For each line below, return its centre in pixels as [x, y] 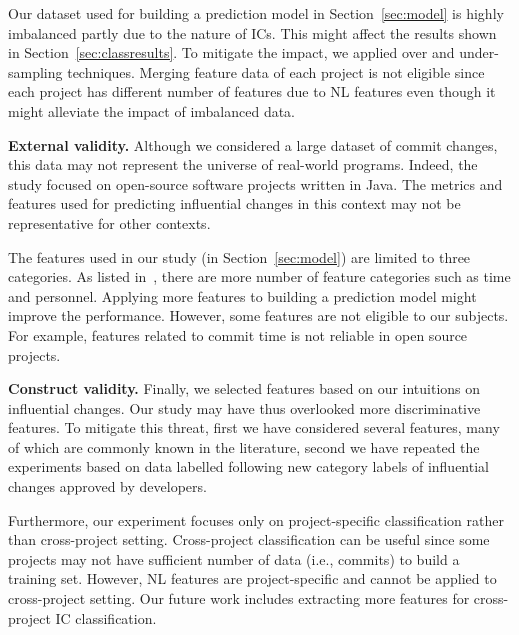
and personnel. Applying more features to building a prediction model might [242, 295]
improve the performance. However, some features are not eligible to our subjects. [258, 315]
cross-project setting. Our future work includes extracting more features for [239, 598]
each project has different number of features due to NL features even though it [252, 91]
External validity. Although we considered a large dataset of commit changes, [253, 144]
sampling [35, 71]
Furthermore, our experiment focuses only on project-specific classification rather [256, 519]
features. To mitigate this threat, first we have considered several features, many [254, 427]
